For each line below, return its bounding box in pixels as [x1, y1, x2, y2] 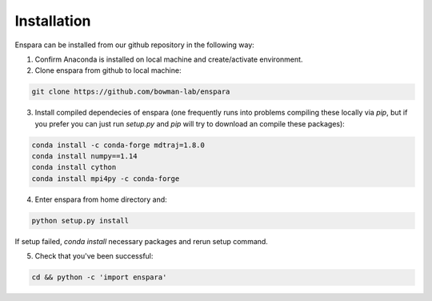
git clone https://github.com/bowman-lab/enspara [31, 87, 230, 96]
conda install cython [31, 163, 117, 172]
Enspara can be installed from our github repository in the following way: [14, 40, 255, 50]
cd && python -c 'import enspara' [31, 273, 167, 282]
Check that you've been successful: [34, 251, 154, 261]
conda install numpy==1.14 [31, 152, 138, 161]
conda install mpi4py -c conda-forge [31, 174, 180, 183]
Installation [14, 12, 91, 30]
